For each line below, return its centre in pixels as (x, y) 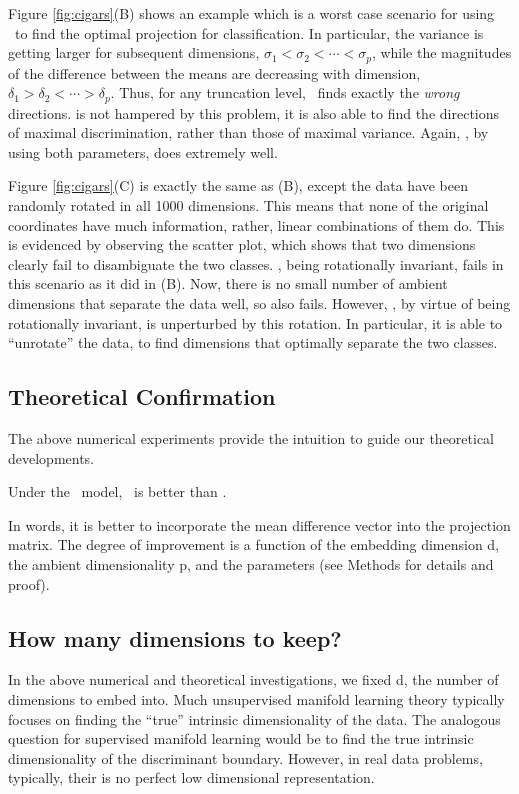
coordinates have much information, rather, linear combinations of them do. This (256, 224)
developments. (51, 457)
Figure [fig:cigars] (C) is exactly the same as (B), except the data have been (238, 185)
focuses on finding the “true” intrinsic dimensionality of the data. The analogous (254, 718)
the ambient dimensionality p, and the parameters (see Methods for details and (251, 563)
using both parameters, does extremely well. (143, 151)
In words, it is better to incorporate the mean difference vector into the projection (259, 524)
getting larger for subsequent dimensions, (134, 52)
